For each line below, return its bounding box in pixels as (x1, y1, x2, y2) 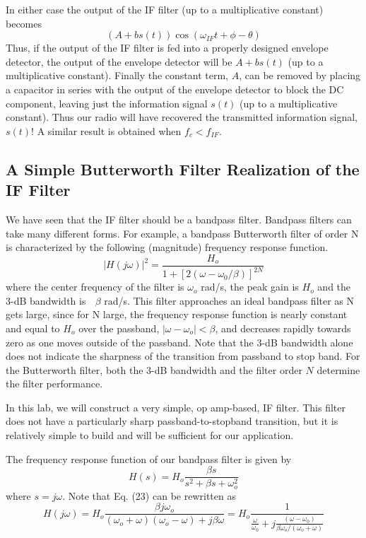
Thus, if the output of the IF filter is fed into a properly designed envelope (6, 40, 329, 55)
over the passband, (78, 320, 160, 335)
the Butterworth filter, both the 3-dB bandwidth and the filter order (6, 362, 302, 377)
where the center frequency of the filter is (6, 279, 184, 294)
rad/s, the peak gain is (201, 279, 299, 294)
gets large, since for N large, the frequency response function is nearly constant (6, 307, 348, 322)
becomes (6, 16, 42, 30)
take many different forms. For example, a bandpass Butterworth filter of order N (6, 226, 359, 240)
